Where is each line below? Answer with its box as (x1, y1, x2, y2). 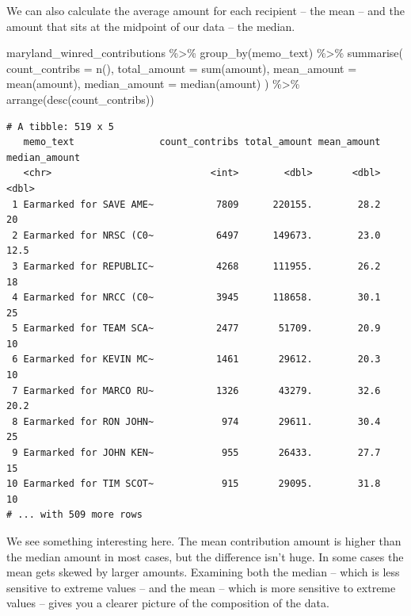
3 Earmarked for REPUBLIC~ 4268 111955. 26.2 (12, 260, 381, 272)
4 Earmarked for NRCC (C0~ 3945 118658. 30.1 (12, 292, 381, 304)
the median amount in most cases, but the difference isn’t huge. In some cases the (6, 548, 404, 564)
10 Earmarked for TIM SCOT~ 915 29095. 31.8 (6, 478, 381, 490)
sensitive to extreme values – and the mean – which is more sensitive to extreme (6, 579, 396, 595)
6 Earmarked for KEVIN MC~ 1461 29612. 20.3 (12, 354, 381, 365)
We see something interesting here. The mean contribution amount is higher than (6, 533, 401, 549)
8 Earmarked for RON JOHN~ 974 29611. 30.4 (12, 415, 381, 427)
